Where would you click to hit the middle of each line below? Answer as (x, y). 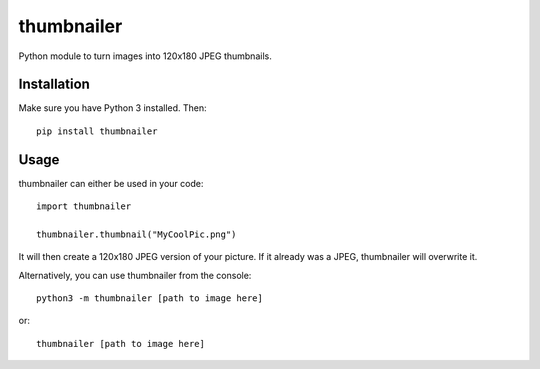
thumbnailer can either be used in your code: (111, 183)
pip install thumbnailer (97, 131)
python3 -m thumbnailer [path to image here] (150, 298)
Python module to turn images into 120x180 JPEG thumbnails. (145, 56)
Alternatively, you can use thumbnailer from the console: (135, 275)
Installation (54, 84)
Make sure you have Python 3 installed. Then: (112, 108)
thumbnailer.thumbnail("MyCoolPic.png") (136, 234)
